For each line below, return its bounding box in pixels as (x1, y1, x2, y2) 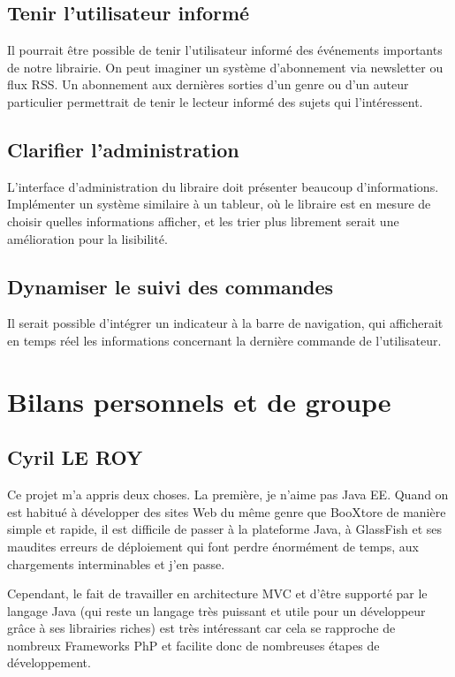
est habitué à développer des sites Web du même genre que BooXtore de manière (7, 502, 446, 521)
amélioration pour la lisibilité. (7, 229, 168, 247)
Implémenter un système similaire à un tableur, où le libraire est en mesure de (7, 194, 431, 213)
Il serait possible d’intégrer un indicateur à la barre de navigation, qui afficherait (7, 314, 444, 332)
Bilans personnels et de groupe (7, 383, 391, 419)
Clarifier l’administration (7, 135, 239, 163)
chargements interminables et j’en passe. (7, 554, 225, 573)
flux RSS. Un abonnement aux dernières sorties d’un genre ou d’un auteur (7, 75, 409, 94)
